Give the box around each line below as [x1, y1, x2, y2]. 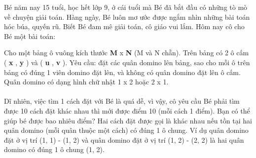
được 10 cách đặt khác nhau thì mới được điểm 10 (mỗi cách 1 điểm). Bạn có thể [4, 105, 250, 116]
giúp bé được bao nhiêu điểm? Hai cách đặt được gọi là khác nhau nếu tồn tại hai [4, 115, 252, 125]
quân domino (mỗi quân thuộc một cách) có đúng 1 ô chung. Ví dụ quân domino [4, 125, 249, 135]
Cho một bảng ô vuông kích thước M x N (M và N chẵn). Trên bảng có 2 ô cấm [4, 47, 249, 58]
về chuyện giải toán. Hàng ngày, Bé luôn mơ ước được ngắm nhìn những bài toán [4, 11, 250, 22]
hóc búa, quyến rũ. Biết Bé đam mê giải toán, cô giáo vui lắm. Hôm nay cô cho [4, 21, 245, 32]
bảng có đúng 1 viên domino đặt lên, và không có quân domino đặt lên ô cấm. [4, 67, 241, 77]
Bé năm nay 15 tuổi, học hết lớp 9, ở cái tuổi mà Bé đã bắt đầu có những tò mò [4, 2, 248, 12]
